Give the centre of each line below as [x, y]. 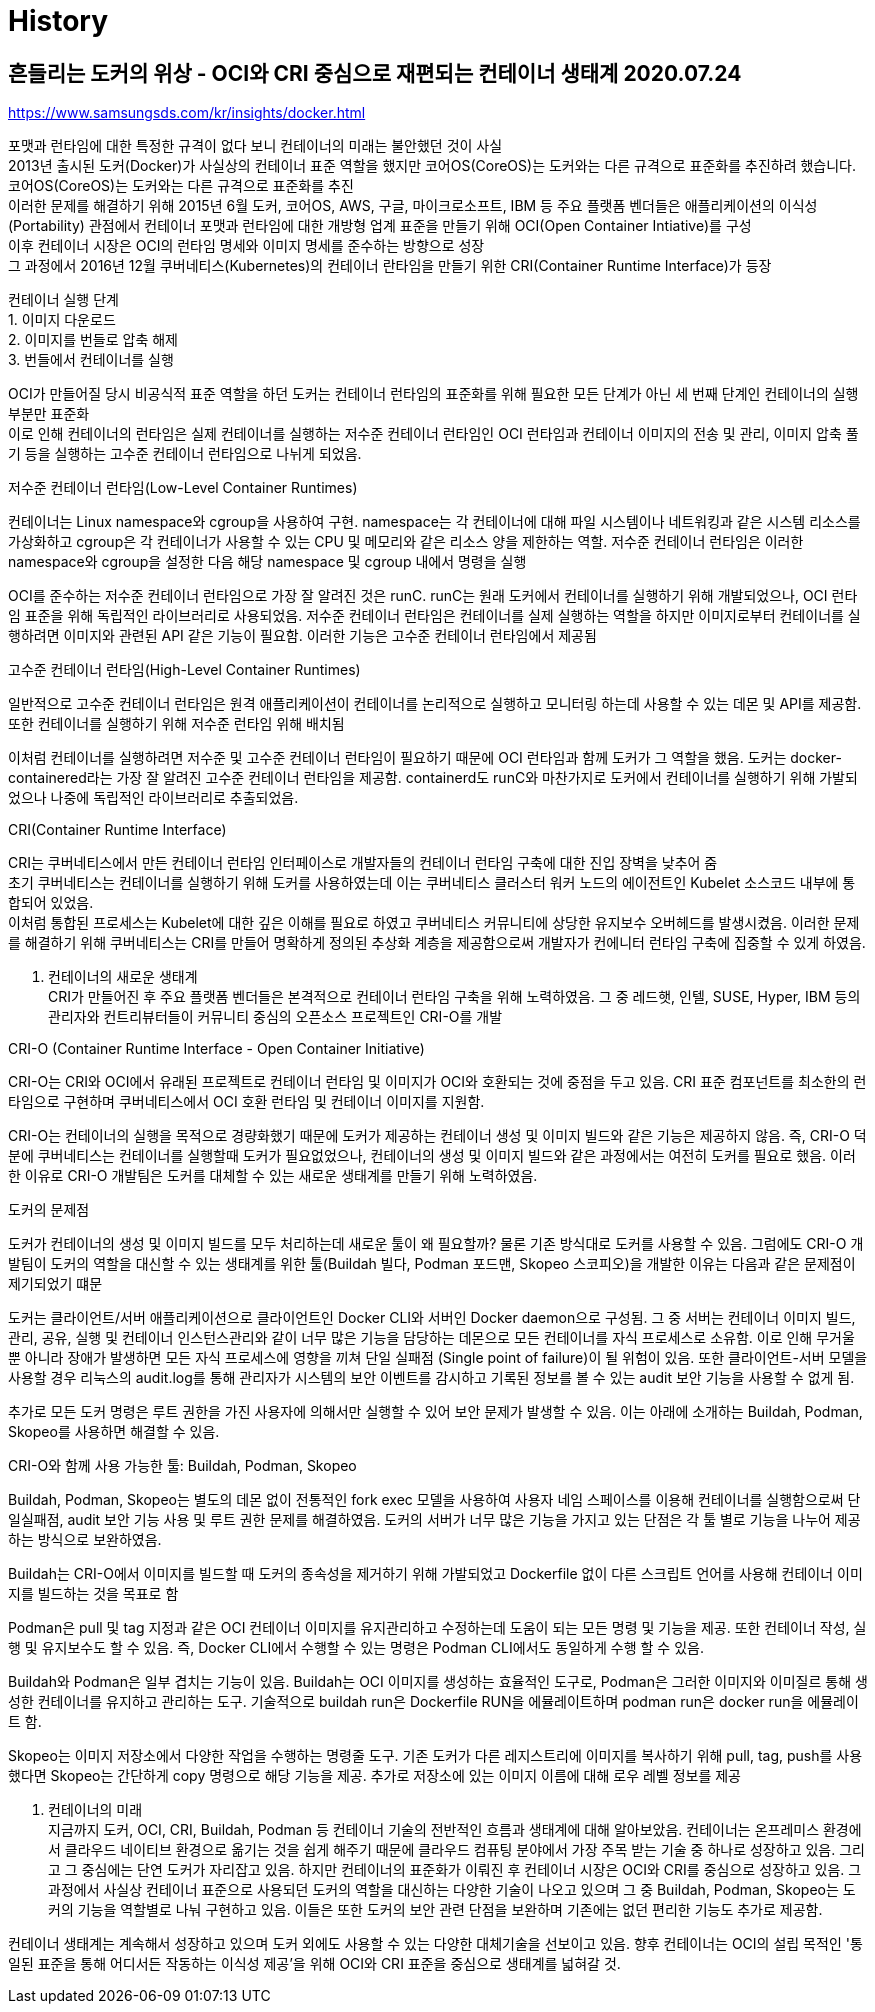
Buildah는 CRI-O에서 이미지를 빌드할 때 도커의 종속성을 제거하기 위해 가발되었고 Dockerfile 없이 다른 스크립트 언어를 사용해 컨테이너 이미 [435, 1574]
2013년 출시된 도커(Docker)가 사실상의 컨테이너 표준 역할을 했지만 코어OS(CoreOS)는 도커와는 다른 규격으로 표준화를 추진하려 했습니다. [432, 166]
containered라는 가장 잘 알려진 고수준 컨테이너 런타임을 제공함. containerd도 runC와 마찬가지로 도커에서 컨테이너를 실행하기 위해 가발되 [433, 778]
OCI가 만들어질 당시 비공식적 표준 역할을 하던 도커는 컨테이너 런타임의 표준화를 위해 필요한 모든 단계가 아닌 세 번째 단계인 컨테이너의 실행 [433, 394]
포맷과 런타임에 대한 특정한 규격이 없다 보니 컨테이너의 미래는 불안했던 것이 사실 [255, 146]
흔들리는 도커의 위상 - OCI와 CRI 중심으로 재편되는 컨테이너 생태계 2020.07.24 [375, 73]
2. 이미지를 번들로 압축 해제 [93, 340]
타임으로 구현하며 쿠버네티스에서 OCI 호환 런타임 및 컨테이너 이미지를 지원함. [246, 1102]
